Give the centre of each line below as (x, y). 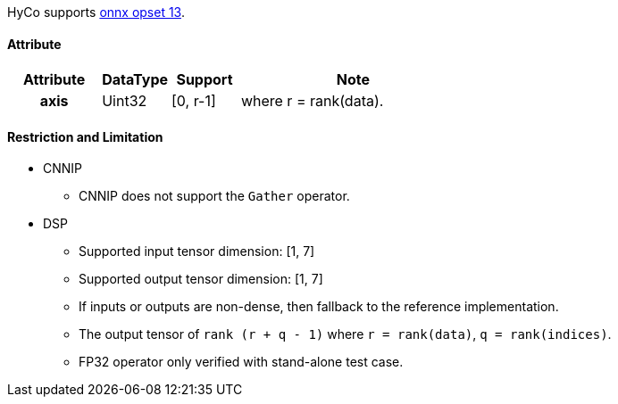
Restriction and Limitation (85, 136)
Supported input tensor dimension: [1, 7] (197, 251)
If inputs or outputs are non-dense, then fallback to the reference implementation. (319, 307)
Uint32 (125, 101)
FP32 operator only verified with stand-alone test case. (241, 362)
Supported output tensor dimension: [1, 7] (201, 279)
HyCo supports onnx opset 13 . (96, 12)
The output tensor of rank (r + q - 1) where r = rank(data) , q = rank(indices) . (345, 334)
